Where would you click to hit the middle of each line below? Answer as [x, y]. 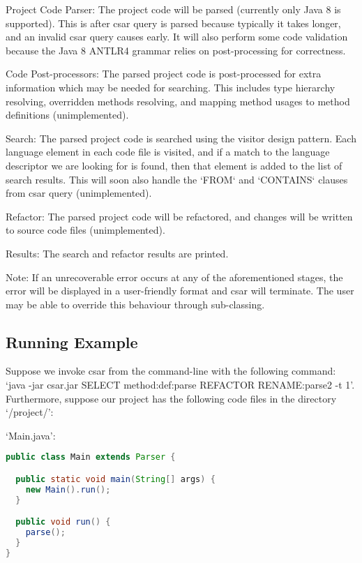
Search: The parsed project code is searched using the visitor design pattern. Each [181, 138]
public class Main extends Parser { [91, 457]
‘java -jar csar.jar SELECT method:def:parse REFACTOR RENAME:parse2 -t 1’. [180, 385]
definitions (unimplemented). [67, 115]
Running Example [72, 341]
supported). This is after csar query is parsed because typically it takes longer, [173, 23]
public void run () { [63, 522]
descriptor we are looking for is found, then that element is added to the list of [174, 165]
